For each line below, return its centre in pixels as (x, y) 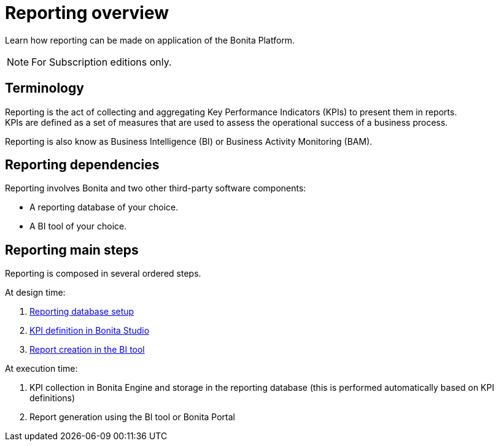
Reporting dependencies (82, 165)
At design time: (35, 293)
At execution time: (41, 369)
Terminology (44, 88)
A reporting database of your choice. (104, 207)
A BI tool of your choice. (78, 226)
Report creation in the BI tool (87, 350)
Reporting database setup (82, 312)
